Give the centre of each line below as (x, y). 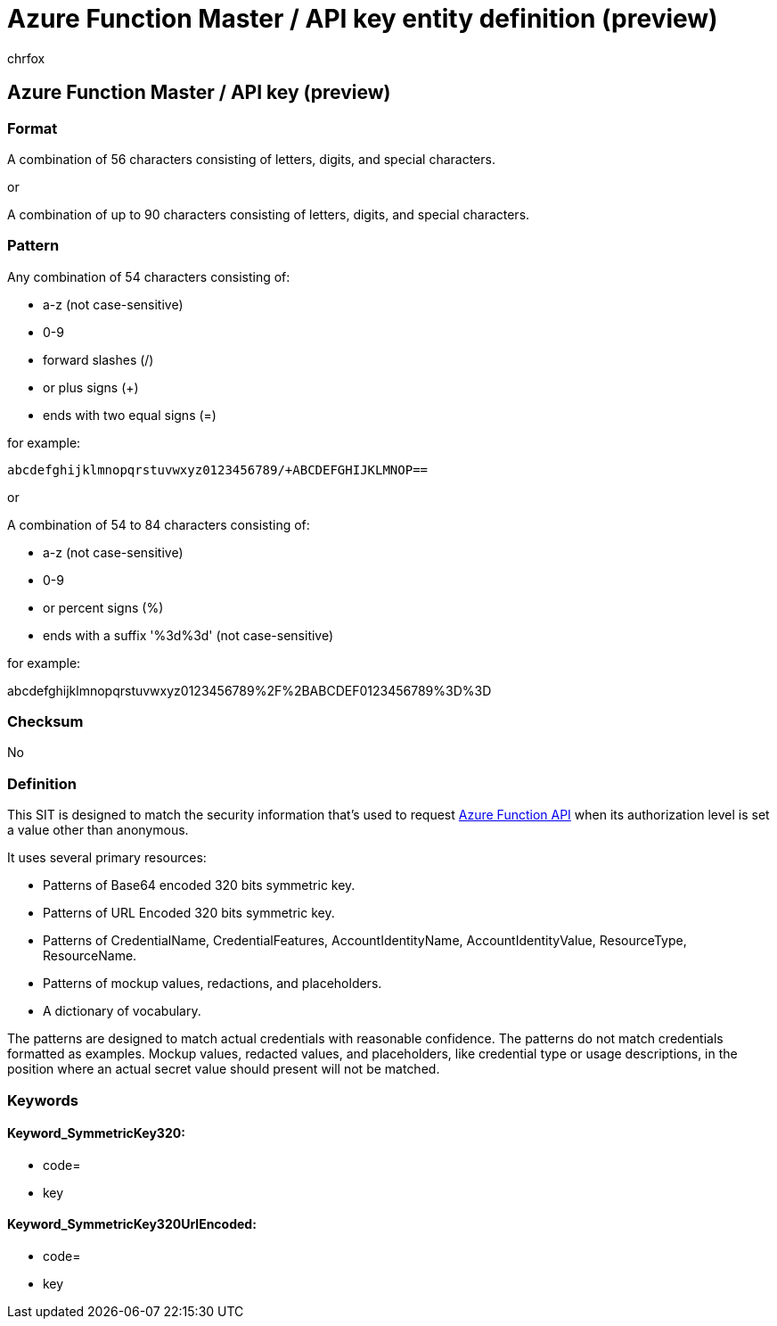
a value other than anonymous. (98, 830)
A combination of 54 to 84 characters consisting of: (159, 524)
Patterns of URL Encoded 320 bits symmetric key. (189, 913)
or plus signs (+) (91, 387)
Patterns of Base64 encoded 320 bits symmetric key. (199, 885)
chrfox (26, 58)
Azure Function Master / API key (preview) (199, 93)
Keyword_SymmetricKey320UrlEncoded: (132, 1224)
